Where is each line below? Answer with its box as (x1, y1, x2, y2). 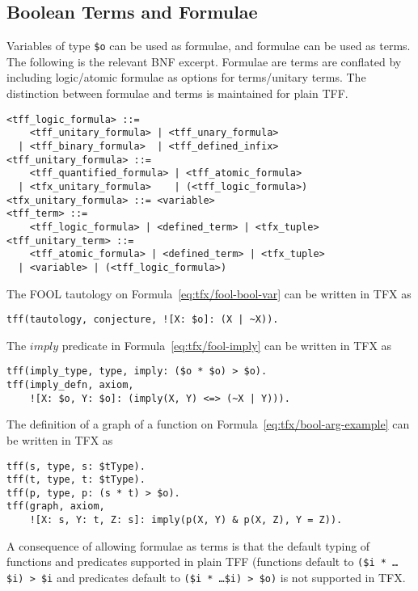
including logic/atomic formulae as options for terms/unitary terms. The (6, 69, 366, 86)
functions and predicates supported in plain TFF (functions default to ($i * (6, 553, 386, 570)
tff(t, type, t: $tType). (6, 474, 146, 486)
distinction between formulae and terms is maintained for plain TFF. (6, 85, 348, 102)
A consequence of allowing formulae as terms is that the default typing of (6, 537, 370, 554)
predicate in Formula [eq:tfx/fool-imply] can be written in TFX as (61, 336, 392, 353)
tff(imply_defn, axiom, (6, 379, 134, 391)
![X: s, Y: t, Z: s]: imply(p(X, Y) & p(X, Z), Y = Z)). (29, 514, 343, 526)
